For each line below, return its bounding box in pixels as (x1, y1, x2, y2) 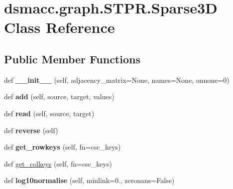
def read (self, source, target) (4, 108, 95, 118)
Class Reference (4, 17, 115, 37)
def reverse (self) (4, 125, 58, 135)
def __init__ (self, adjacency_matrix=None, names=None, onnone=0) (4, 74, 230, 85)
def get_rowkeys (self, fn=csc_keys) (4, 142, 121, 152)
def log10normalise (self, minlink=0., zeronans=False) (4, 175, 175, 186)
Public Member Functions (4, 51, 140, 66)
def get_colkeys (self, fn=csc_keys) (4, 158, 112, 169)
